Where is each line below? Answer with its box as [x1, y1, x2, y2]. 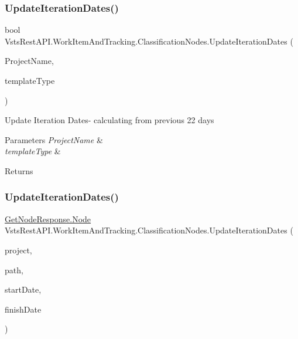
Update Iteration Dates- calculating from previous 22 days [5, 114, 214, 126]
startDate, [5, 283, 42, 296]
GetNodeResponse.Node [5, 212, 91, 225]
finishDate [5, 303, 42, 315]
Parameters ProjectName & [5, 133, 103, 145]
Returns [5, 164, 33, 177]
